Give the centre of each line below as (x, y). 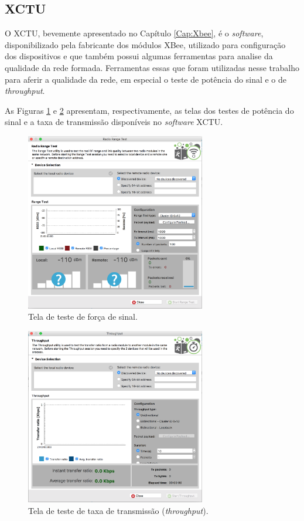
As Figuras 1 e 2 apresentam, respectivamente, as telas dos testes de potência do (149, 110)
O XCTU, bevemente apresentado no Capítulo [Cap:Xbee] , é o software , (134, 33)
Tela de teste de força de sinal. (83, 317)
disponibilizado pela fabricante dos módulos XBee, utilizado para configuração (145, 44)
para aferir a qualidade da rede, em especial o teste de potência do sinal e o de (146, 79)
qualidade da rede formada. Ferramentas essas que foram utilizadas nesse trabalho (152, 67)
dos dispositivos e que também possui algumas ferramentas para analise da (139, 56)
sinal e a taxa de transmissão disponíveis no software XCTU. (114, 122)
